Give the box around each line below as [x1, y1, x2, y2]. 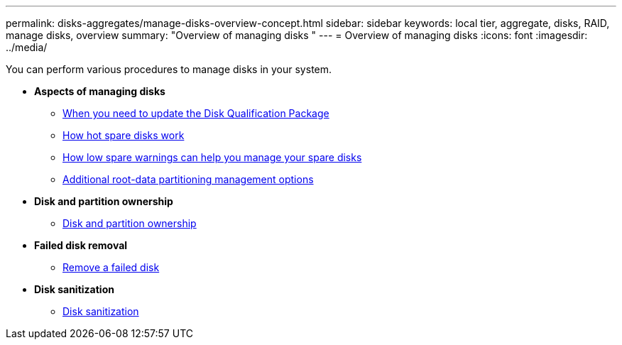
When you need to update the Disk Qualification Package [62, 107, 329, 119]
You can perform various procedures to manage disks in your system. [6, 63, 332, 75]
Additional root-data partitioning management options [62, 173, 314, 185]
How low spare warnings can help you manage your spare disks [62, 151, 362, 163]
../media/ [6, 41, 48, 53]
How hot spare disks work [62, 129, 185, 141]
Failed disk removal [34, 239, 128, 251]
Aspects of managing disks [34, 85, 165, 97]
